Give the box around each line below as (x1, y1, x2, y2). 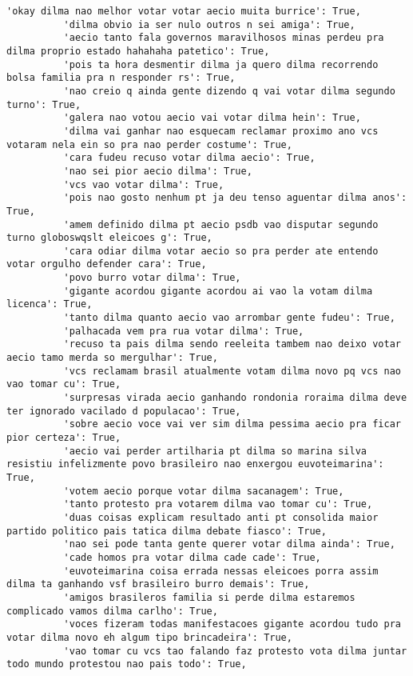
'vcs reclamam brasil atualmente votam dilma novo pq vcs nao (63, 365, 401, 377)
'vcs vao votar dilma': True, (63, 178, 224, 190)
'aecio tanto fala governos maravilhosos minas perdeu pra (63, 32, 384, 44)
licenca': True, (6, 298, 93, 310)
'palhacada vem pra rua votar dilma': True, (63, 325, 304, 337)
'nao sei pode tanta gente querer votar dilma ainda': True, (63, 538, 395, 550)
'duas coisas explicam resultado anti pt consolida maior (63, 511, 379, 523)
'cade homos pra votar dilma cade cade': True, (63, 551, 321, 563)
